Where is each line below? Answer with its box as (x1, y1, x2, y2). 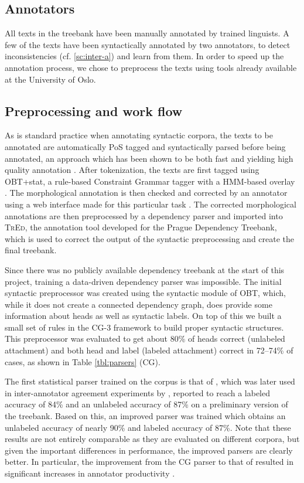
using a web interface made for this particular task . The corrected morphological (5, 198, 296, 210)
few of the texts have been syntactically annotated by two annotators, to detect (5, 38, 291, 50)
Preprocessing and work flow (5, 101, 183, 120)
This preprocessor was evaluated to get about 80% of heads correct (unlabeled (5, 332, 285, 345)
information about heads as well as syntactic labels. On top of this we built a (5, 309, 282, 322)
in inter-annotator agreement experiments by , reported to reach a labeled (5, 386, 271, 399)
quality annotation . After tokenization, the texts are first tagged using (5, 164, 259, 176)
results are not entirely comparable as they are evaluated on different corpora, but (5, 433, 300, 445)
